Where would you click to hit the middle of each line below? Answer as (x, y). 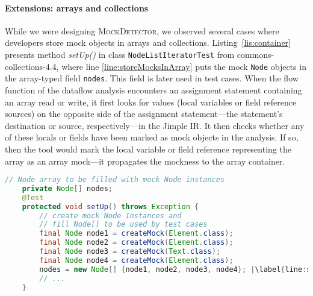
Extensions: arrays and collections (77, 8)
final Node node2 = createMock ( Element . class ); (136, 243)
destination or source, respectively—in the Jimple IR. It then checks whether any (155, 125)
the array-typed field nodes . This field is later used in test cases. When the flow (152, 78)
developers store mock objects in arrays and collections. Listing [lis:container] (148, 43)
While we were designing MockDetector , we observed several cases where (142, 30)
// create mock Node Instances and (110, 216)
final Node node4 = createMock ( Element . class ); (136, 260)
